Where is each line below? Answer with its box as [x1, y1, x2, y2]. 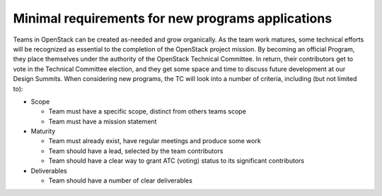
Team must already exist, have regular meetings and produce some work [48, 137, 261, 145]
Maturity [30, 127, 56, 135]
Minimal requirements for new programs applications [13, 11, 332, 26]
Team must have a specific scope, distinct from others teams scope [48, 107, 247, 116]
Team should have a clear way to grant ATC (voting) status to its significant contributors [48, 157, 304, 165]
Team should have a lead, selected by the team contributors [48, 147, 224, 155]
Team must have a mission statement [48, 117, 157, 125]
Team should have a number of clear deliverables [48, 176, 192, 185]
